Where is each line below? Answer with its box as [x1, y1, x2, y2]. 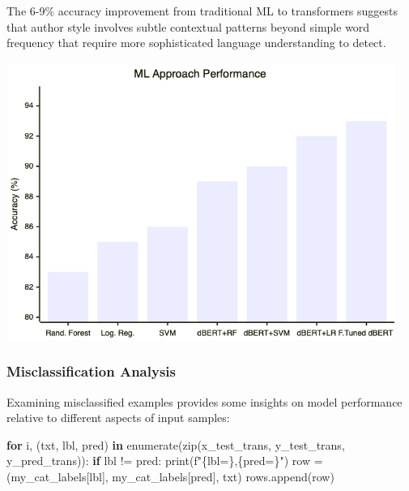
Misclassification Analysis [6, 361, 176, 381]
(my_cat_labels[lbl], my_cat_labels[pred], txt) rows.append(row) [6, 467, 334, 485]
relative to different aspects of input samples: [6, 409, 230, 426]
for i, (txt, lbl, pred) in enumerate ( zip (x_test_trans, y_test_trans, [6, 436, 345, 453]
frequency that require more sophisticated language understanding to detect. [6, 34, 386, 51]
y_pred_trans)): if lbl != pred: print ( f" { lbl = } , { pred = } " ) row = [6, 452, 323, 469]
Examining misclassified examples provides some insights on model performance [6, 393, 403, 410]
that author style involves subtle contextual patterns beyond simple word [6, 18, 370, 35]
